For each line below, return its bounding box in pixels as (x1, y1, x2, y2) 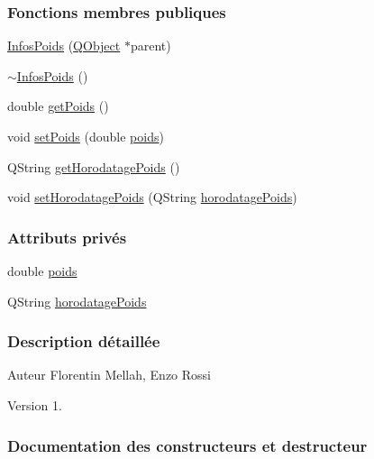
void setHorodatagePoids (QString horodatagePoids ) (7, 188, 297, 207)
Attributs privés (7, 225, 127, 248)
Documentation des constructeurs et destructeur (7, 434, 368, 456)
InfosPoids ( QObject (7, 36, 121, 55)
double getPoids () (7, 96, 109, 115)
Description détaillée (7, 330, 160, 353)
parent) (130, 36, 171, 55)
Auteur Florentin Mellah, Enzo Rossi (7, 365, 212, 384)
